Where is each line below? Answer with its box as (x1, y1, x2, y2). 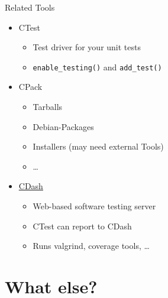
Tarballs (33, 101, 63, 113)
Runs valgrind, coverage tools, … (33, 239, 150, 252)
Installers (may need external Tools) (33, 140, 164, 153)
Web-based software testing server (33, 200, 156, 212)
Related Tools (5, 1, 55, 13)
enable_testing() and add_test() (33, 60, 162, 73)
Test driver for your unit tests (33, 41, 141, 53)
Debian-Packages (33, 120, 94, 132)
